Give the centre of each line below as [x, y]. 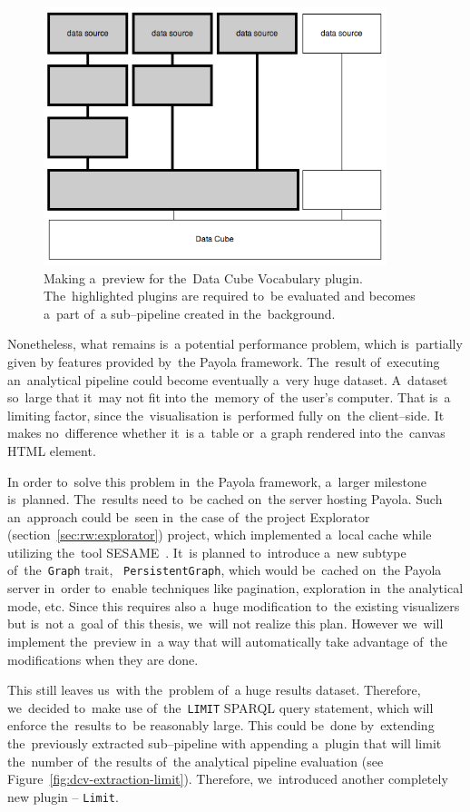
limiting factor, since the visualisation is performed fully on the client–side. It [226, 415]
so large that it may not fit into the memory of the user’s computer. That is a [229, 397]
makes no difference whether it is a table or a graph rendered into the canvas [226, 433]
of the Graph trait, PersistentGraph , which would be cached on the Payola [225, 570]
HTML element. [52, 450]
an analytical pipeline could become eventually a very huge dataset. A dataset [228, 379]
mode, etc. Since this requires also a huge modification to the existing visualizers [234, 605]
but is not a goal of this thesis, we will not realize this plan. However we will [225, 624]
